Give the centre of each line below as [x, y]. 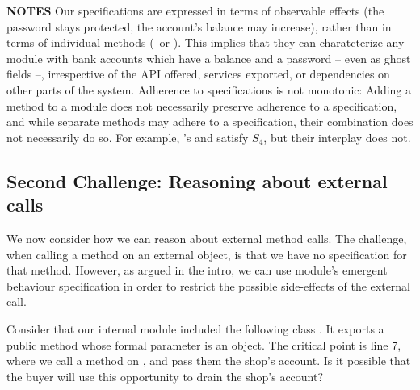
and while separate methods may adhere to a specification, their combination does [210, 122]
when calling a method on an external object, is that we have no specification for [207, 254]
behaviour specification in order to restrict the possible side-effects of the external [209, 285]
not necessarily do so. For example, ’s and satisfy [128, 137]
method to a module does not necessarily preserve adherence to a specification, [202, 105]
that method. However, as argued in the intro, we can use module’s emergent [197, 270]
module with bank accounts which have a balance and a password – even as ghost [209, 58]
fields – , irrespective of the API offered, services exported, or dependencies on [198, 74]
